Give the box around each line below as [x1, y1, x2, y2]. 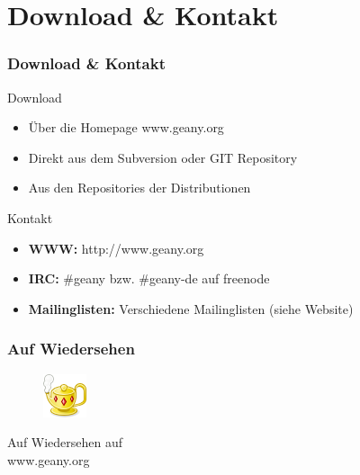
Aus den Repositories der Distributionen [28, 178, 251, 197]
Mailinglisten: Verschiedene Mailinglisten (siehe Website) [28, 299, 354, 318]
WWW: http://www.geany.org [28, 238, 204, 257]
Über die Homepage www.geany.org [28, 118, 224, 137]
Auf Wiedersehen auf [7, 433, 123, 452]
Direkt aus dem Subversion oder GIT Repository [28, 148, 298, 166]
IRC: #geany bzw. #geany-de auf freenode [28, 269, 270, 288]
